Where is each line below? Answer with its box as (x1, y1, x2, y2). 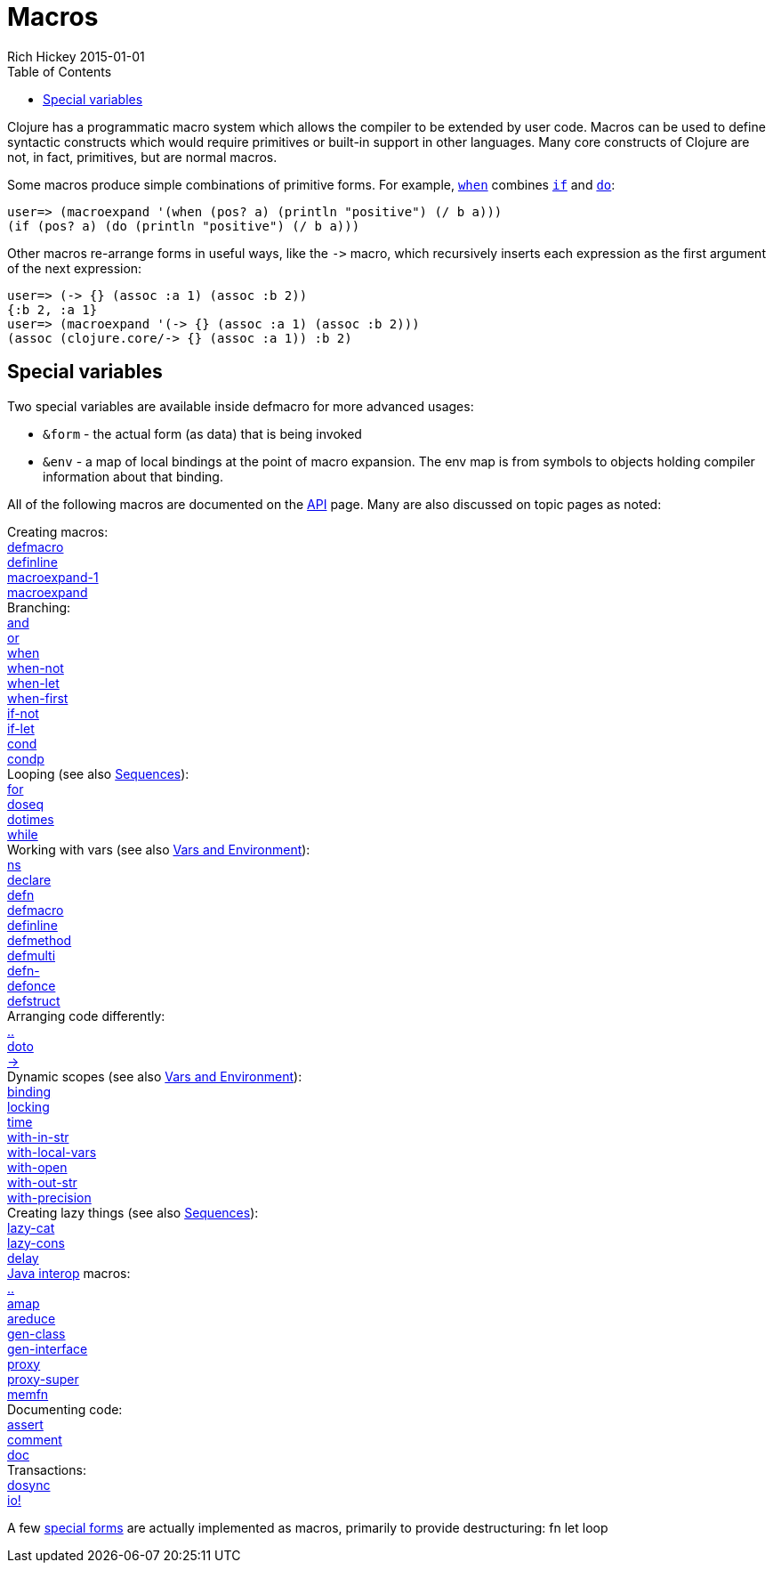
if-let (7, 720, 35, 736)
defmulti (7, 947, 56, 963)
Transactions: (7, 1461, 86, 1477)
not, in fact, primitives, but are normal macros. (7, 149, 278, 165)
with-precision (7, 1189, 92, 1205)
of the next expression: (7, 260, 142, 276)
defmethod (7, 932, 72, 948)
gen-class (7, 1325, 66, 1341)
